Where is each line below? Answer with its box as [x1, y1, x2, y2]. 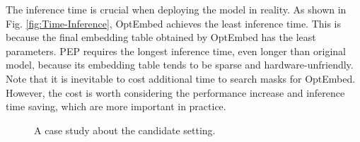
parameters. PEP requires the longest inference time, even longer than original [6, 43, 346, 58]
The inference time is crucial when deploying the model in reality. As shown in [6, 2, 347, 16]
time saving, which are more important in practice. [6, 99, 226, 114]
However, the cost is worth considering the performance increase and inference [6, 85, 345, 100]
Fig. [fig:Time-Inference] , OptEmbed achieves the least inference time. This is [6, 16, 342, 30]
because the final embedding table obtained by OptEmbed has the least [6, 30, 316, 45]
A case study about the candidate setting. [34, 122, 216, 137]
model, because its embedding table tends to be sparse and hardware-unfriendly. [6, 57, 354, 72]
